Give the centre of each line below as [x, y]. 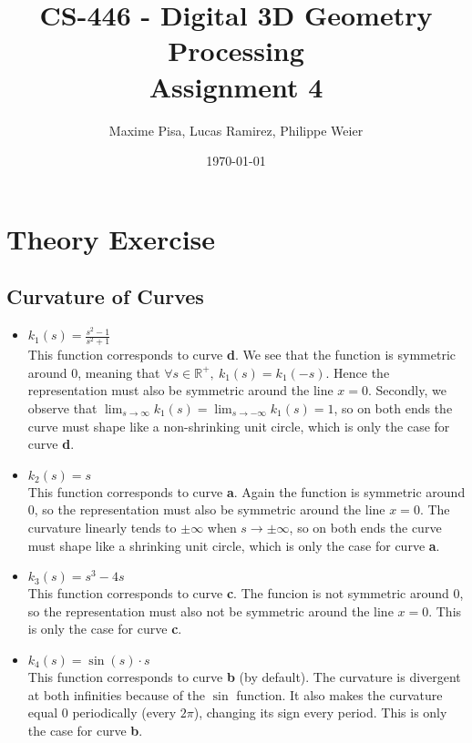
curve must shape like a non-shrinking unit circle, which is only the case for [239, 426]
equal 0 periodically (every [102, 712]
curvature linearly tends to [102, 527]
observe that [62, 408]
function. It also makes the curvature [339, 694]
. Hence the [358, 372]
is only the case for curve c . [105, 629]
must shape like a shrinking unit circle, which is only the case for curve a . [234, 545]
